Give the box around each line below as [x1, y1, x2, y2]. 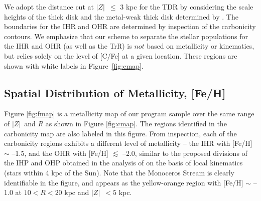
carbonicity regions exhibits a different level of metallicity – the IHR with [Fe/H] [4, 138, 252, 148]
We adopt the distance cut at [4, 2, 94, 12]
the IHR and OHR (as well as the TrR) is [4, 41, 132, 51]
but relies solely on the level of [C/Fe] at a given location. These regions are [4, 50, 237, 61]
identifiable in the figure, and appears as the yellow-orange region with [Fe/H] [4, 177, 243, 187]
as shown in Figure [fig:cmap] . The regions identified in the [45, 118, 227, 128]
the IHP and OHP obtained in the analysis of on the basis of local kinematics [4, 157, 243, 168]
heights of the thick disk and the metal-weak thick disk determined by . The [4, 11, 238, 22]
